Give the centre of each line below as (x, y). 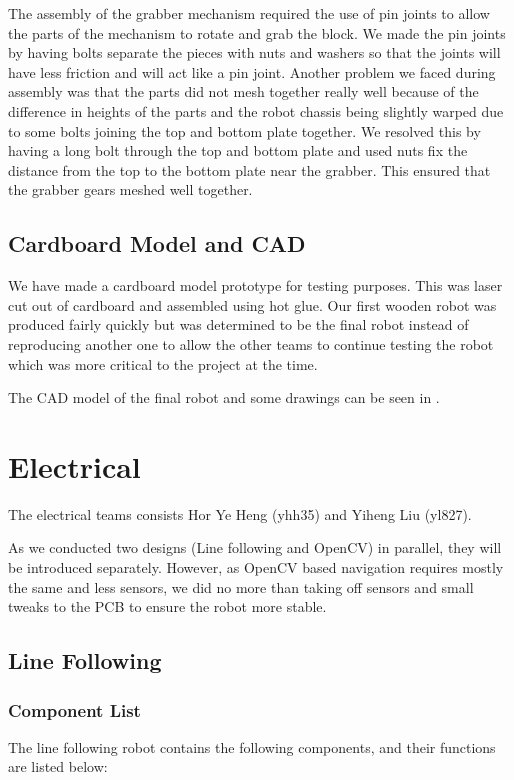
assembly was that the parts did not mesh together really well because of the (243, 91)
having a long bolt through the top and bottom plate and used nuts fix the (238, 150)
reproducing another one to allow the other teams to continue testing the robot (251, 343)
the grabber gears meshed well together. (130, 189)
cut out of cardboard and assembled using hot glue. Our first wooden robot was (252, 304)
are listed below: (58, 766)
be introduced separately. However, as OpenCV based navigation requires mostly (256, 567)
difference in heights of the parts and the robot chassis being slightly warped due (256, 110)
